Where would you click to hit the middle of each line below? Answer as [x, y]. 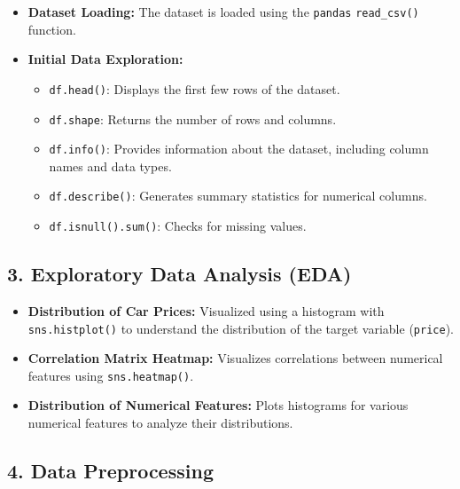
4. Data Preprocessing [110, 470]
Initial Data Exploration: [105, 59]
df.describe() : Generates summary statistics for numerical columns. [238, 196]
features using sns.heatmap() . [111, 375]
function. [52, 29]
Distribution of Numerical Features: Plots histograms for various [218, 405]
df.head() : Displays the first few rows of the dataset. [195, 88]
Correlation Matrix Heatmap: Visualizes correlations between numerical [235, 358]
